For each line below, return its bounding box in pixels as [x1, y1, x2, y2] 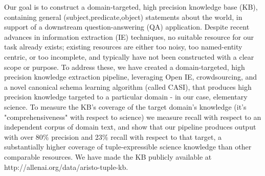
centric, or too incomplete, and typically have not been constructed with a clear [4, 51, 254, 62]
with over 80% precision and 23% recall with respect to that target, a [4, 131, 222, 142]
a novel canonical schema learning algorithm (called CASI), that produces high [4, 81, 252, 92]
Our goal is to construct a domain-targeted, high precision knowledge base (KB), [4, 2, 258, 12]
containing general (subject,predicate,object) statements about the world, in [4, 11, 242, 22]
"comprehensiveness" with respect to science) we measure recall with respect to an [4, 111, 261, 122]
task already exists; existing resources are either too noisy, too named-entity [4, 41, 242, 52]
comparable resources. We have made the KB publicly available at [4, 151, 212, 162]
